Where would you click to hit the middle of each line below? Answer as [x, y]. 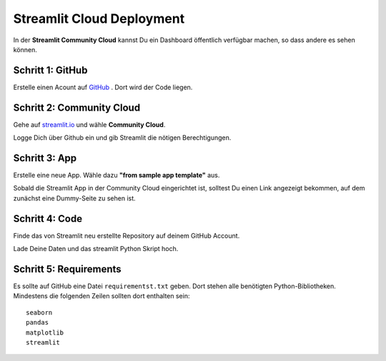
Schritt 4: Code [48, 219]
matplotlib [45, 332]
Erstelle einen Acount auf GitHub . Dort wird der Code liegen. [103, 87]
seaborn [39, 312]
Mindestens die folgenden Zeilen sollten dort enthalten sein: [102, 296]
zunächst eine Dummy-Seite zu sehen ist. [74, 198]
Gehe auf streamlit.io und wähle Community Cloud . [89, 124]
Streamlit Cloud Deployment [99, 19]
